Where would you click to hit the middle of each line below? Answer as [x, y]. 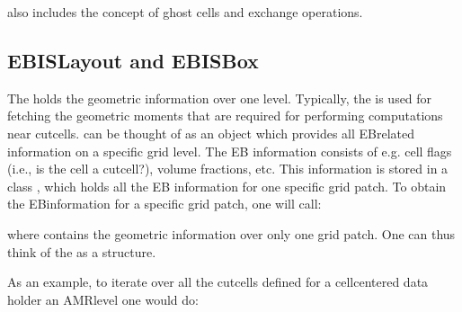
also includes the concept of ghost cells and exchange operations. [185, 12]
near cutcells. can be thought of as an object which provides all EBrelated [211, 133]
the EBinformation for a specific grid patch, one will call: [164, 204]
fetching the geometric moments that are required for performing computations [225, 116]
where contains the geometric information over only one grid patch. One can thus [231, 233]
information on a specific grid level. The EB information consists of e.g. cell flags [230, 151]
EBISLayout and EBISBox [133, 60]
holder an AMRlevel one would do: [103, 299]
